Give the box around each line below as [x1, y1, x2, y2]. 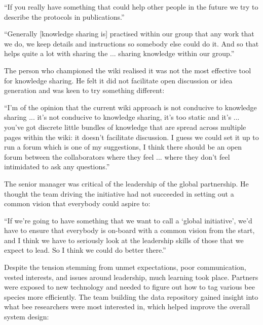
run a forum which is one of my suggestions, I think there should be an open [4, 142, 242, 152]
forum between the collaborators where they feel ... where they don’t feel [4, 151, 230, 162]
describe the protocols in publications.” [4, 11, 125, 22]
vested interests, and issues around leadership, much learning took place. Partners [4, 271, 258, 282]
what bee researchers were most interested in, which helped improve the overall [4, 301, 250, 312]
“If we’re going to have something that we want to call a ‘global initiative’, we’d [4, 215, 252, 225]
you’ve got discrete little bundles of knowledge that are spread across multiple [4, 121, 246, 132]
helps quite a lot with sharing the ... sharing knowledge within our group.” [4, 48, 235, 59]
